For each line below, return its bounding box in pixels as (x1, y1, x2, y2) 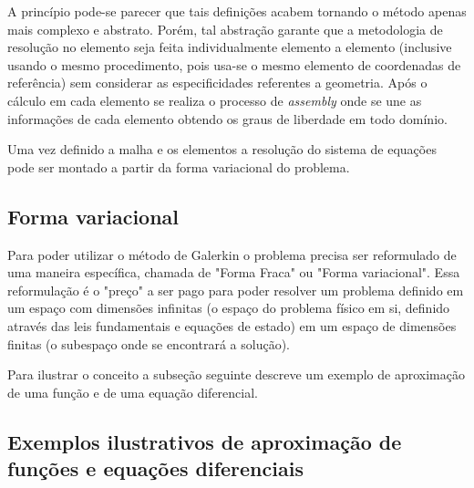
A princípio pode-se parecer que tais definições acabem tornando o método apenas (7, 2, 467, 20)
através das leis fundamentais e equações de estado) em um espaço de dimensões (7, 316, 457, 335)
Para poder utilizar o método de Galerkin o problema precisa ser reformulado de (7, 244, 457, 264)
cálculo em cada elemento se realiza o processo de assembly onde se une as (7, 90, 422, 109)
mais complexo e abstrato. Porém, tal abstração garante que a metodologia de (7, 19, 443, 38)
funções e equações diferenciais (7, 454, 304, 483)
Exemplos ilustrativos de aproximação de (7, 427, 402, 455)
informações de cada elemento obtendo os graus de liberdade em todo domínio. (7, 109, 448, 128)
